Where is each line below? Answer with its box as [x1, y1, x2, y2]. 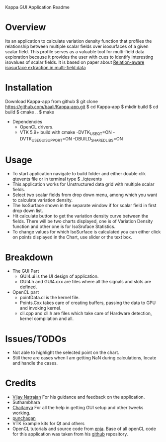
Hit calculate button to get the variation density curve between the [12, 213, 149, 219]
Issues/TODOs [5, 333, 67, 344]
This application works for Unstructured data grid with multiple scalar [12, 181, 155, 187]
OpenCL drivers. [19, 124, 54, 130]
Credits [5, 378, 36, 389]
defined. [19, 284, 37, 290]
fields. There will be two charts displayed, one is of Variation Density [12, 219, 153, 224]
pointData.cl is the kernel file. [19, 295, 80, 301]
